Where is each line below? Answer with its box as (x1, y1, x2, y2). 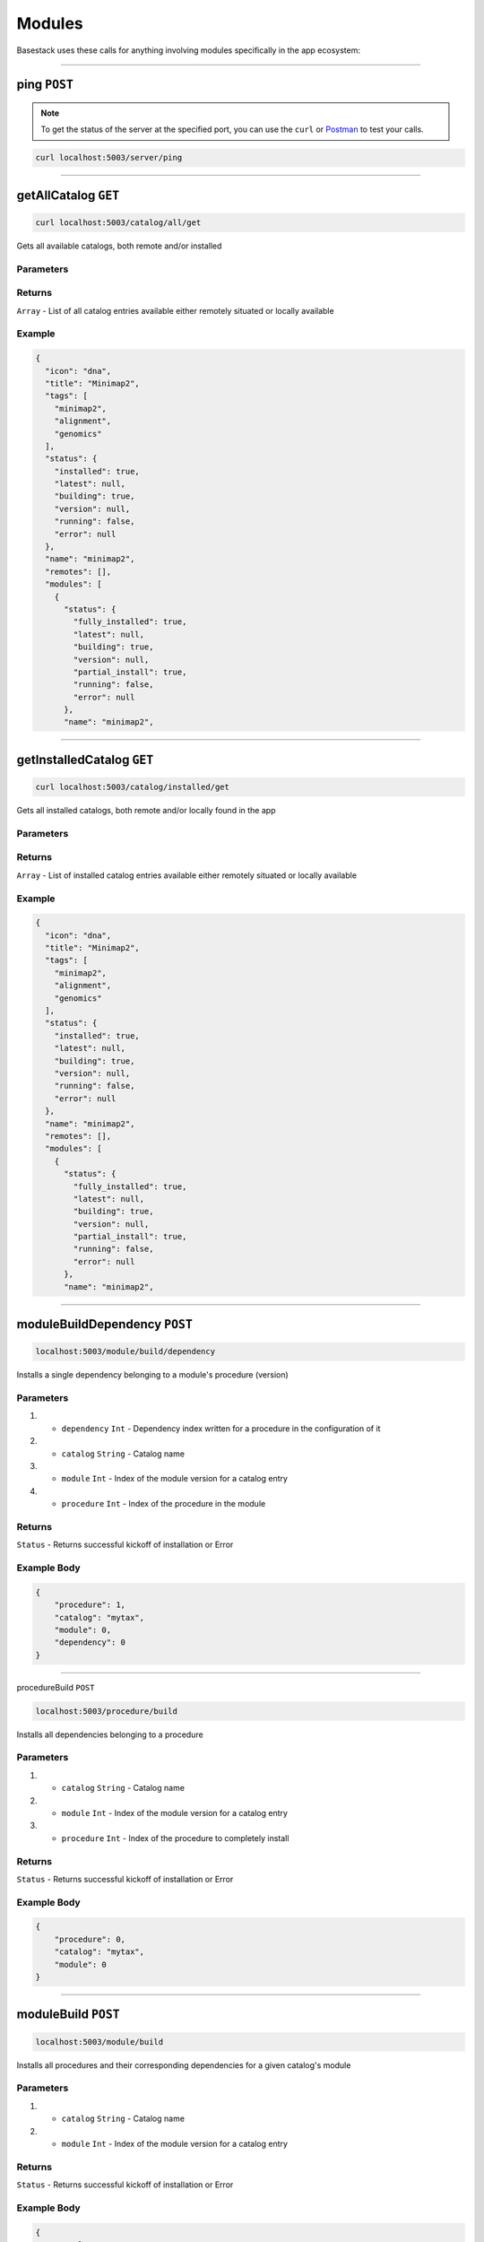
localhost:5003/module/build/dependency (35, 1346, 215, 1357)
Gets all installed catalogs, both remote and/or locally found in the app (16, 805, 276, 816)
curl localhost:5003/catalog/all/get (35, 217, 202, 228)
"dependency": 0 (54, 1638, 125, 1647)
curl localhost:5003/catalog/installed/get (35, 782, 230, 793)
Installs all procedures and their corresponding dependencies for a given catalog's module (16, 2059, 351, 2071)
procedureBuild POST (16, 1681, 95, 1692)
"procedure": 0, (54, 1934, 125, 1944)
